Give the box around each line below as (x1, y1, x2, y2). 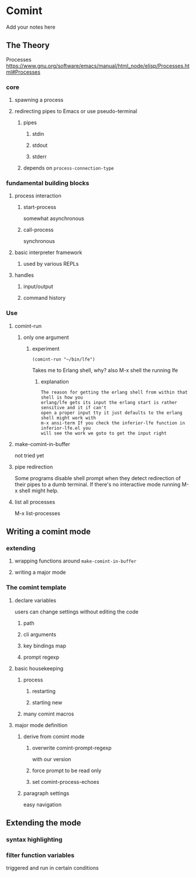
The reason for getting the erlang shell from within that (40, 389, 188, 395)
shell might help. (19, 487, 59, 494)
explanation (40, 378, 69, 385)
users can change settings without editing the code (14, 608, 139, 615)
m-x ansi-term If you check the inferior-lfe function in (40, 420, 185, 426)
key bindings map (23, 642, 66, 649)
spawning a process (14, 97, 64, 104)
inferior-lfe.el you (40, 425, 91, 431)
